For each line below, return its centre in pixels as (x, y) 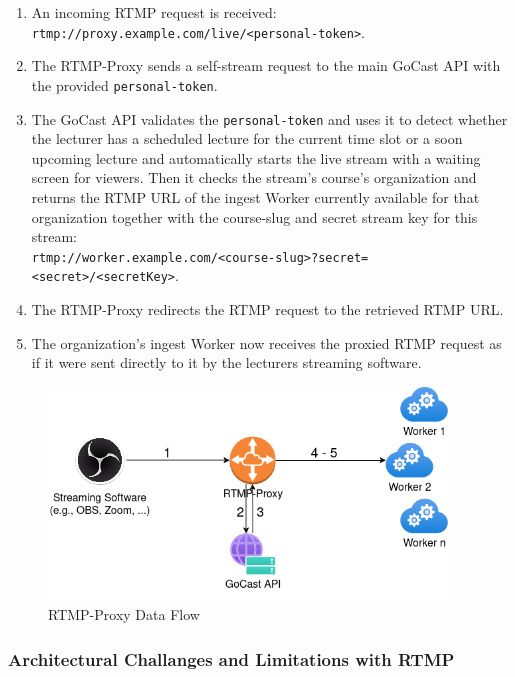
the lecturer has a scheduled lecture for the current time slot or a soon (247, 138)
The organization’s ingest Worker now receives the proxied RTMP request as (266, 342)
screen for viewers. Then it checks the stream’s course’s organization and (254, 177)
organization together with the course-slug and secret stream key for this (254, 216)
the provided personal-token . (124, 84)
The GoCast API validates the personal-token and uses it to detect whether (269, 118)
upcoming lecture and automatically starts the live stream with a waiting (256, 157)
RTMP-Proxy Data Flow (124, 614)
